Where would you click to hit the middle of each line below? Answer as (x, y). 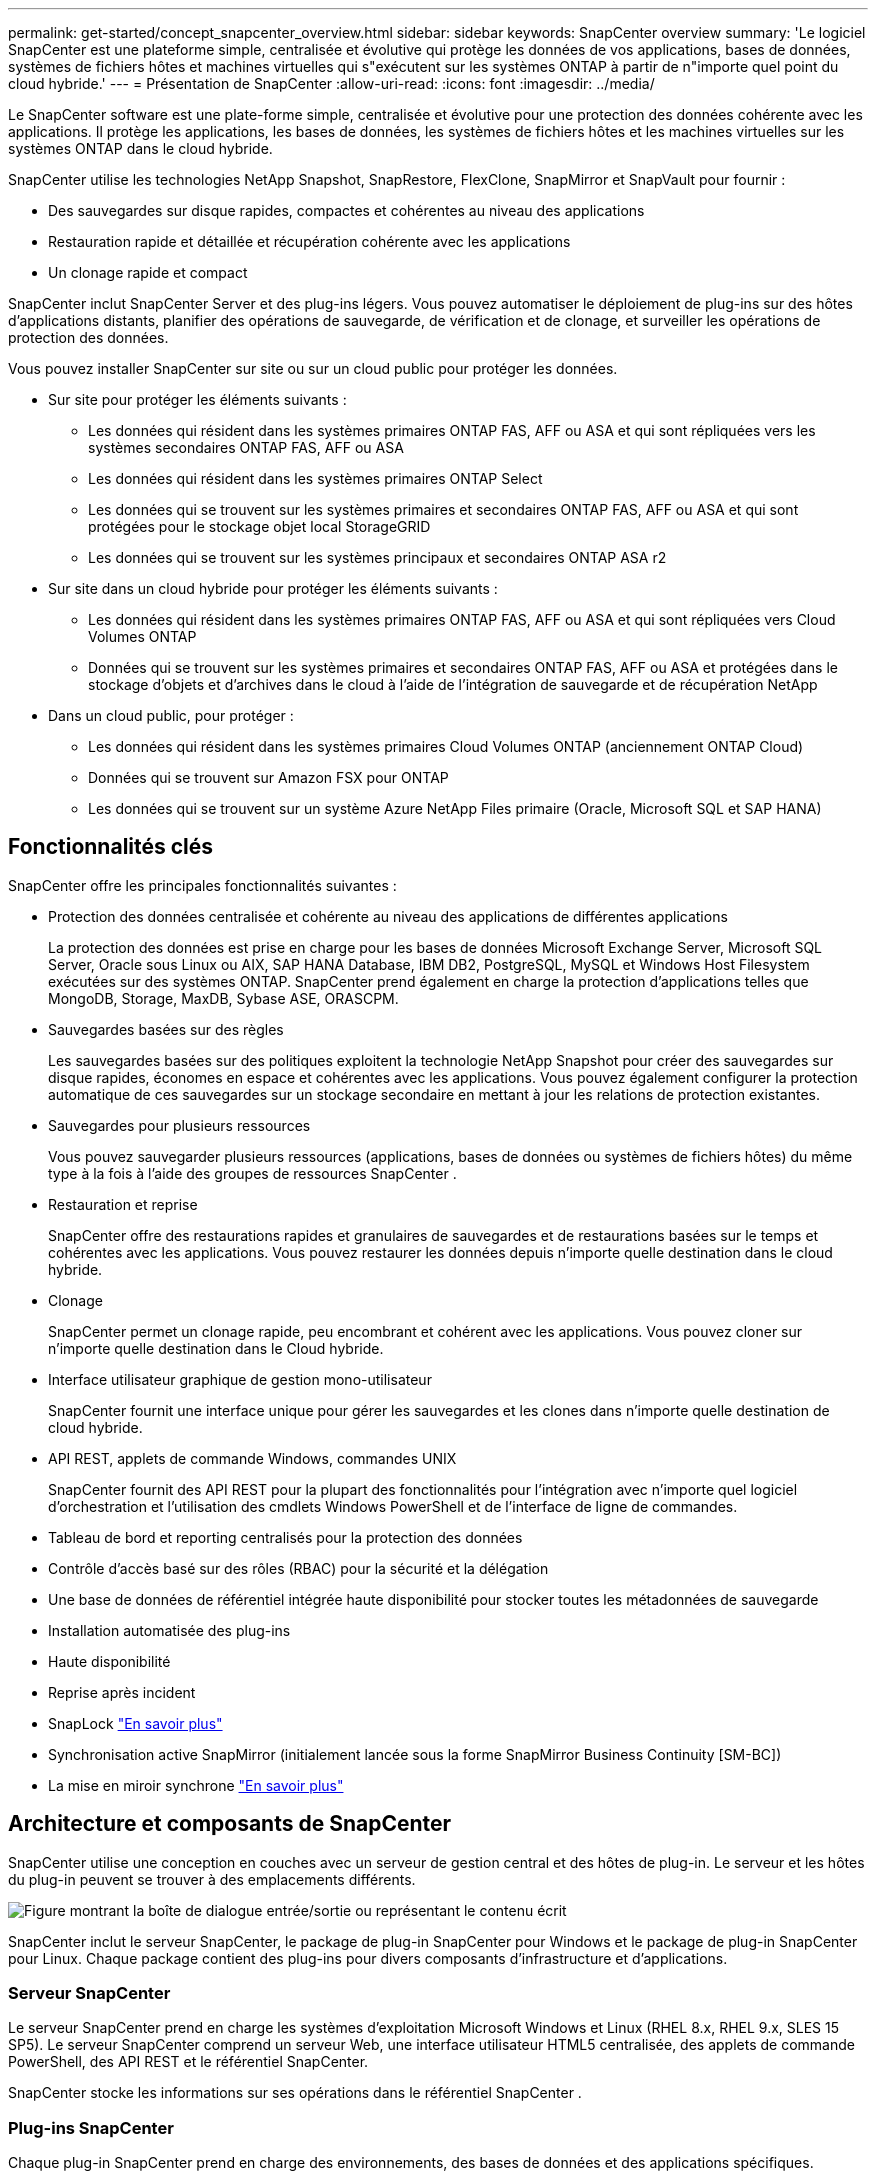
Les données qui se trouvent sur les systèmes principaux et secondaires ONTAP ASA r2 (377, 557)
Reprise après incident (122, 1692)
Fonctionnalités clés (111, 847)
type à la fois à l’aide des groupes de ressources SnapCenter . (252, 1173)
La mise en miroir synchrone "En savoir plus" (196, 1785)
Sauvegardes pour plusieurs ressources (179, 1125)
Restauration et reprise (123, 1204)
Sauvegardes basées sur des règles (166, 1029)
